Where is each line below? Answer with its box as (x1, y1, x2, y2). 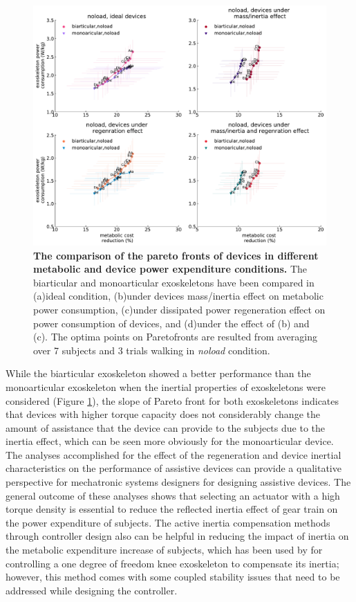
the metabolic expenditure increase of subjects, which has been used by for (6, 542, 323, 557)
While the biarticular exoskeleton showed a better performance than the (6, 366, 311, 381)
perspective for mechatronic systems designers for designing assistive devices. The (6, 475, 351, 489)
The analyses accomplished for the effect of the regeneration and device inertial (6, 447, 341, 462)
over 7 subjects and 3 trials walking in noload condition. (33, 343, 270, 357)
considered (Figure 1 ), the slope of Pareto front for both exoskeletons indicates (6, 393, 339, 408)
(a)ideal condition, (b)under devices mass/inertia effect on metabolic (33, 289, 324, 303)
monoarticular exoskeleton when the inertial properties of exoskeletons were (6, 379, 326, 394)
